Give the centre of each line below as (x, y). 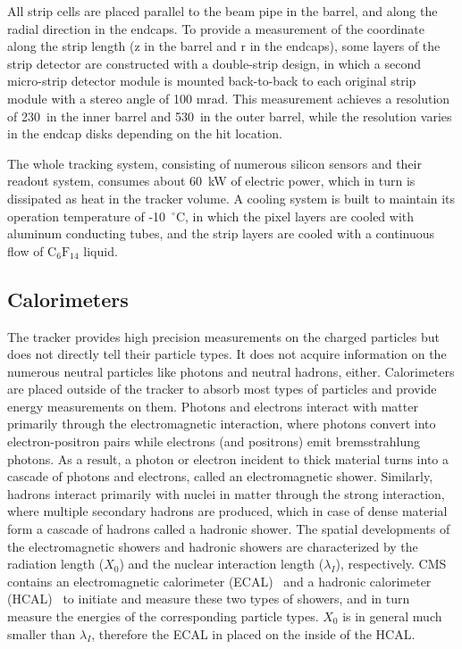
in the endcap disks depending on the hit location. (145, 133)
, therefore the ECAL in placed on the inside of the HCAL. (253, 633)
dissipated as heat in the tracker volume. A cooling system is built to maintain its (231, 198)
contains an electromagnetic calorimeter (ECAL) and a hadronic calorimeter (219, 581)
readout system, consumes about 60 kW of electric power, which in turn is (211, 181)
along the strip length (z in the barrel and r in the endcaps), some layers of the (224, 46)
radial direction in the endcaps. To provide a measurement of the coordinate (216, 28)
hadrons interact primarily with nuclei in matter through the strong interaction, (226, 493)
